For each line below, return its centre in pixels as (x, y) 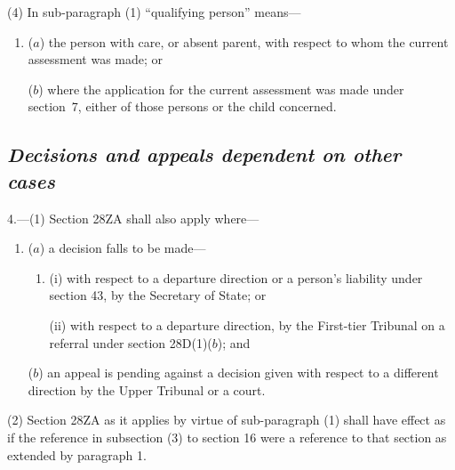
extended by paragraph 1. (77, 454)
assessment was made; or (96, 59)
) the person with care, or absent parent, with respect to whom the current (244, 41)
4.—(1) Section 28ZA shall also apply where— (133, 218)
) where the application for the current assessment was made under (221, 89)
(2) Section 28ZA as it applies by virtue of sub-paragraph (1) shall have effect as (227, 420)
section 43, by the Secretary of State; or (158, 295)
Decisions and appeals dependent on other (204, 154)
